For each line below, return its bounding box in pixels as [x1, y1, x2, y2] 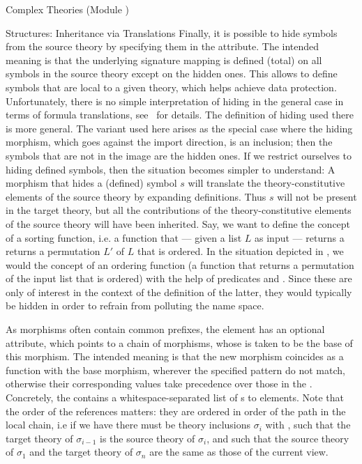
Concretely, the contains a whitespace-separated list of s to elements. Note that [6, 390, 345, 405]
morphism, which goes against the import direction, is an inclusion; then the [6, 134, 333, 149]
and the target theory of [29, 444, 133, 459]
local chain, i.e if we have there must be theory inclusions [6, 417, 251, 432]
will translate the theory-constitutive [188, 176, 345, 190]
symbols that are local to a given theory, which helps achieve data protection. [6, 79, 337, 94]
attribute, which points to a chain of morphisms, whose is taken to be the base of [6, 335, 353, 350]
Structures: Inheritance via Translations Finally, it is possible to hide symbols [6, 25, 338, 40]
